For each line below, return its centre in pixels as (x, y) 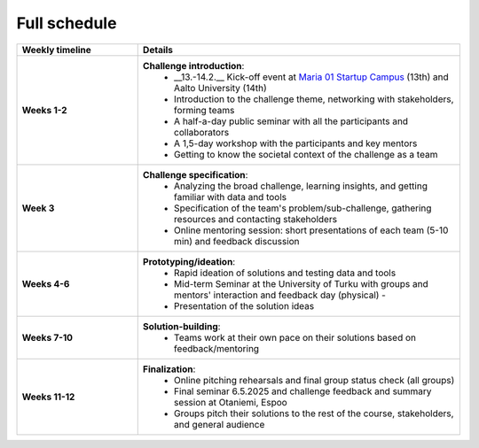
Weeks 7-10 (47, 337)
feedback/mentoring (216, 348)
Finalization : (169, 369)
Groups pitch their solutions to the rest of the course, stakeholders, (314, 413)
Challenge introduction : (193, 66)
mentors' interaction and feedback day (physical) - (279, 295)
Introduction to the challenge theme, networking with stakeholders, (314, 99)
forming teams (204, 110)
